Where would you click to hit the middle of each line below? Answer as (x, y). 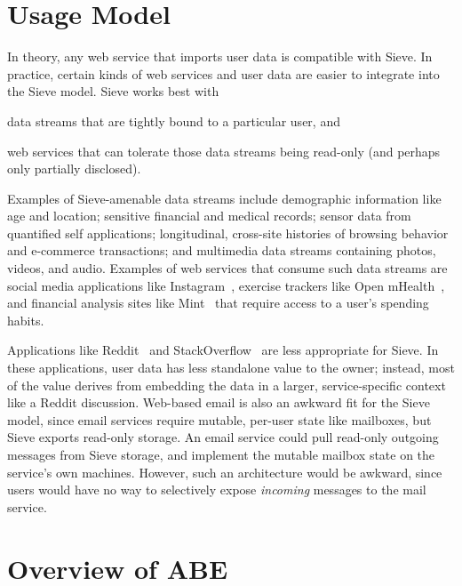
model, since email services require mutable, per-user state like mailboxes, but (219, 419)
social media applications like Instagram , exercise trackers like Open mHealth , (226, 285)
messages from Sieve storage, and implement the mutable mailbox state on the (221, 454)
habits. (26, 320)
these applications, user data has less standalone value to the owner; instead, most (231, 368)
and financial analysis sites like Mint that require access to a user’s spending (218, 303)
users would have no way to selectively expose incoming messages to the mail (217, 490)
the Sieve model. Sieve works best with (113, 91)
